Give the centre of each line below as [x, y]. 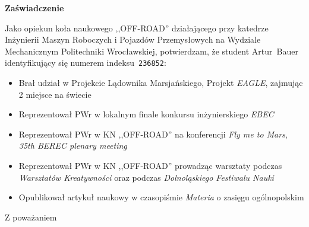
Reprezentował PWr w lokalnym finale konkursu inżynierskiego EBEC [146, 114]
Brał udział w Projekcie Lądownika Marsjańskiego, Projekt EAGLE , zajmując [161, 83]
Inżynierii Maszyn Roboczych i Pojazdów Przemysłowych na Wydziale [133, 39]
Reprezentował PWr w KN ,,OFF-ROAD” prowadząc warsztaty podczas [150, 165]
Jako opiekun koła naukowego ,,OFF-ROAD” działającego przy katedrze [137, 28]
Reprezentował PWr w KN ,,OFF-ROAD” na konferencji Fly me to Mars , [153, 134]
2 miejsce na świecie [55, 94]
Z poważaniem [31, 217]
